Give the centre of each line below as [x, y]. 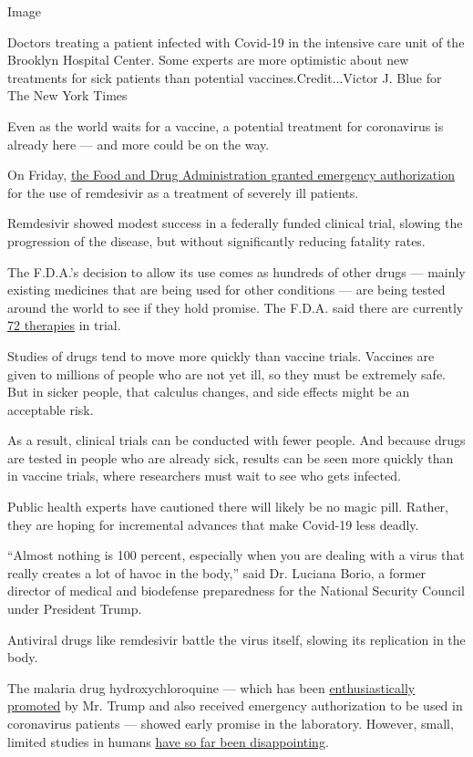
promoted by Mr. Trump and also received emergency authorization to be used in [235, 705]
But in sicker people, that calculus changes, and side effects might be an [209, 392]
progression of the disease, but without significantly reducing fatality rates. [216, 240]
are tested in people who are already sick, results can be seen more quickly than [231, 457]
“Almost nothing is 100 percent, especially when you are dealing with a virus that [236, 555]
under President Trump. [75, 609]
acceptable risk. [51, 409]
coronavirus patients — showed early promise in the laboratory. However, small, [231, 723]
